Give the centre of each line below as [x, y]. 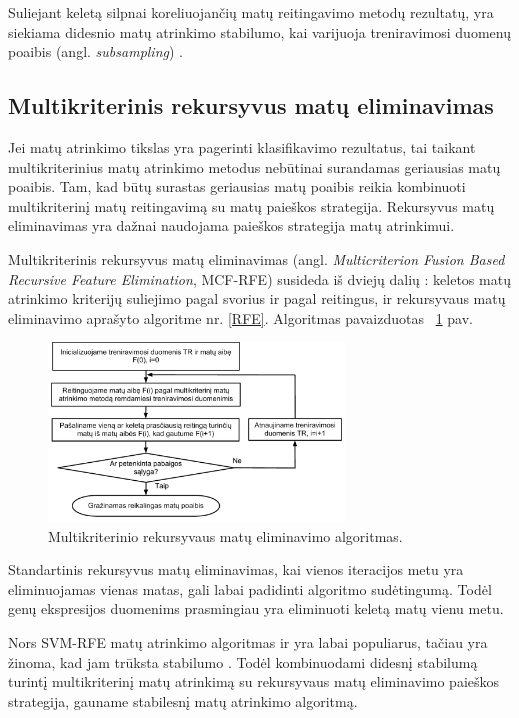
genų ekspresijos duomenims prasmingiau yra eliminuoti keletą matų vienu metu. [256, 608]
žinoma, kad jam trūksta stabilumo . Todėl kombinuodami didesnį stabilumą [243, 661]
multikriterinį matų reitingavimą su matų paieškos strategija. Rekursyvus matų [251, 205]
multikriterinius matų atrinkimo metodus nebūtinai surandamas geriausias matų [254, 166]
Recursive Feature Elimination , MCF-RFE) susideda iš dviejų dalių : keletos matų [259, 278]
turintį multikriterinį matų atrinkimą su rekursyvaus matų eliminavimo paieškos [254, 681]
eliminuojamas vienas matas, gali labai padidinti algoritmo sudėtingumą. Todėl [250, 588]
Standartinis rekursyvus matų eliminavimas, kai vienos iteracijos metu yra [236, 569]
